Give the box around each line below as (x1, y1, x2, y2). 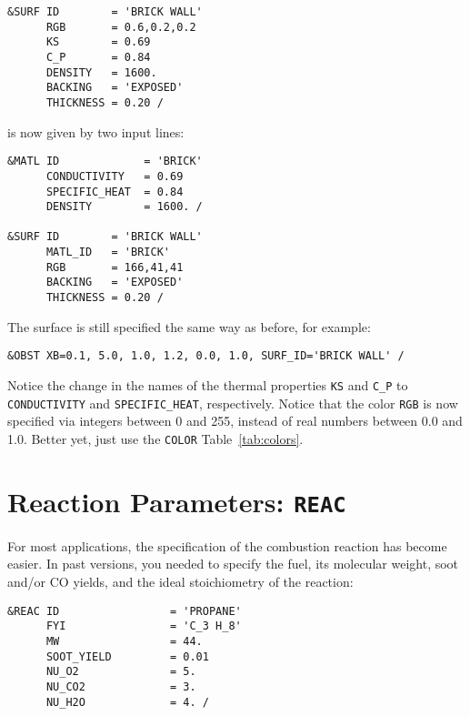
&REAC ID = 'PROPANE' (7, 604, 242, 618)
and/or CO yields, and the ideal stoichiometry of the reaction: (7, 572, 354, 590)
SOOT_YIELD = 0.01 (45, 650, 209, 663)
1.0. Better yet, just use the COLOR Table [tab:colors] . (7, 429, 304, 448)
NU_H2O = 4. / (45, 695, 209, 709)
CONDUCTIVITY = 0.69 (45, 169, 184, 183)
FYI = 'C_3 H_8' (45, 620, 242, 633)
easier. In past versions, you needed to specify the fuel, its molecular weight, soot (7, 554, 459, 573)
